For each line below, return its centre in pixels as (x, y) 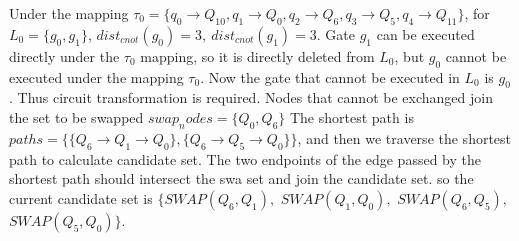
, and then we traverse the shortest (404, 137)
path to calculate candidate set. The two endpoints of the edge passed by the (245, 158)
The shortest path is (351, 116)
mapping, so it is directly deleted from (257, 55)
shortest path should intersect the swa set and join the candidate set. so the (241, 178)
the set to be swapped (76, 116)
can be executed (425, 33)
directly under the (64, 55)
